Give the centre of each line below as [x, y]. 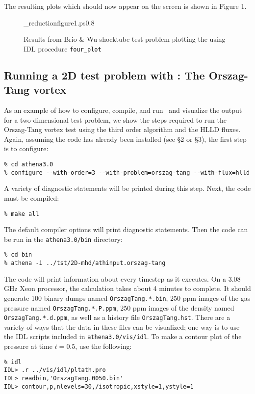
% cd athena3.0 [29, 164]
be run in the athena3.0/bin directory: [63, 239]
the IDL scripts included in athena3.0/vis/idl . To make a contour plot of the [123, 336]
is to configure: [26, 148]
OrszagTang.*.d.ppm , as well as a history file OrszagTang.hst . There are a [117, 317]
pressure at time [28, 346]
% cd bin [18, 255]
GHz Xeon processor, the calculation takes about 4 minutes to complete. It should [127, 288]
